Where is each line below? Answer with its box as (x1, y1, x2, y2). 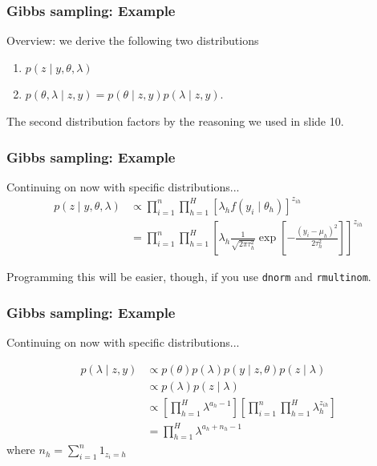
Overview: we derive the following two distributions (6, 32, 259, 49)
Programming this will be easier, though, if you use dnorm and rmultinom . (6, 268, 371, 285)
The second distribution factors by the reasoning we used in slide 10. (6, 113, 344, 129)
